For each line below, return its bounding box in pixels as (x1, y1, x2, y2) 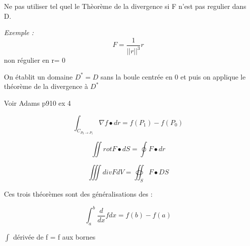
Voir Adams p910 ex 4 (4, 97, 71, 108)
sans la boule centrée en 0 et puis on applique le (101, 71, 246, 82)
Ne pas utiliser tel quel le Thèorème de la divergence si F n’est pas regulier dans (4, 1, 247, 11)
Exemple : (4, 27, 34, 38)
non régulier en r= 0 (4, 55, 66, 65)
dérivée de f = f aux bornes (13, 232, 96, 242)
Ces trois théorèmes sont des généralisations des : (4, 189, 153, 199)
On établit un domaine (4, 71, 73, 82)
